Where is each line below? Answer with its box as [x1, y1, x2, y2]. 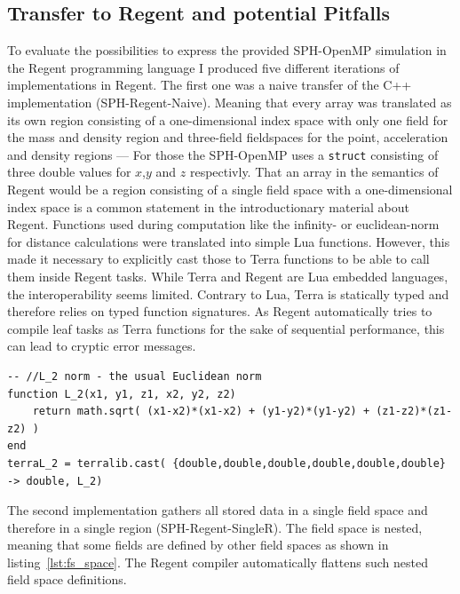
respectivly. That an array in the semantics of [189, 162, 439, 181]
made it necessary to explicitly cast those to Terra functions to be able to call [7, 249, 430, 268]
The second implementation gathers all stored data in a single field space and [7, 501, 428, 519]
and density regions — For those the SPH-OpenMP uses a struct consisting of [7, 145, 439, 163]
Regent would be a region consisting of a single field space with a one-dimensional [7, 180, 453, 199]
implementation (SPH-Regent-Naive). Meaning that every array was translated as [7, 92, 452, 111]
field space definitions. [7, 570, 127, 589]
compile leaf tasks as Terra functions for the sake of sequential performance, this [7, 319, 445, 337]
